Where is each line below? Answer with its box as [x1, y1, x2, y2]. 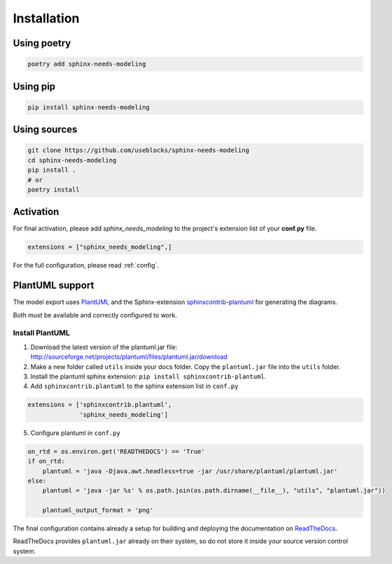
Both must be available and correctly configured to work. [13, 310, 178, 319]
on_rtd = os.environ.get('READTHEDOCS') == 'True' [27, 447, 206, 455]
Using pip [13, 81, 56, 92]
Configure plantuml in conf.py [30, 428, 120, 437]
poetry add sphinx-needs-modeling [27, 60, 146, 68]
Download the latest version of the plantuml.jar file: [30, 343, 178, 351]
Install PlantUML [13, 328, 70, 338]
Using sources [13, 123, 78, 136]
